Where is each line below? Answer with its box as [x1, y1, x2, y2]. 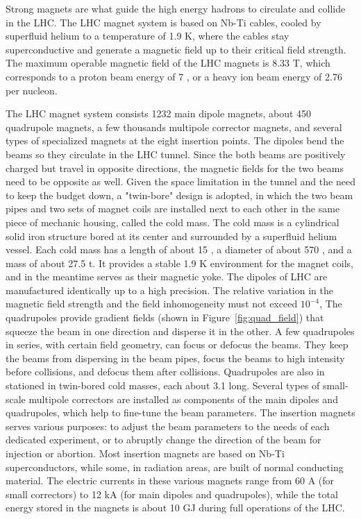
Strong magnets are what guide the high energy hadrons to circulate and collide [6, 1, 346, 15]
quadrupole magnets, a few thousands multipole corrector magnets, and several [6, 119, 342, 134]
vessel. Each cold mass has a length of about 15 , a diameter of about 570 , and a [6, 242, 352, 257]
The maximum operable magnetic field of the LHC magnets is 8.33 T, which [6, 56, 330, 70]
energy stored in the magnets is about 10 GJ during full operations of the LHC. [6, 500, 345, 515]
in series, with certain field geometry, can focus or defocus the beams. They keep [6, 337, 349, 352]
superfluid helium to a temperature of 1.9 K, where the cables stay [6, 28, 289, 43]
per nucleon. [6, 83, 58, 97]
